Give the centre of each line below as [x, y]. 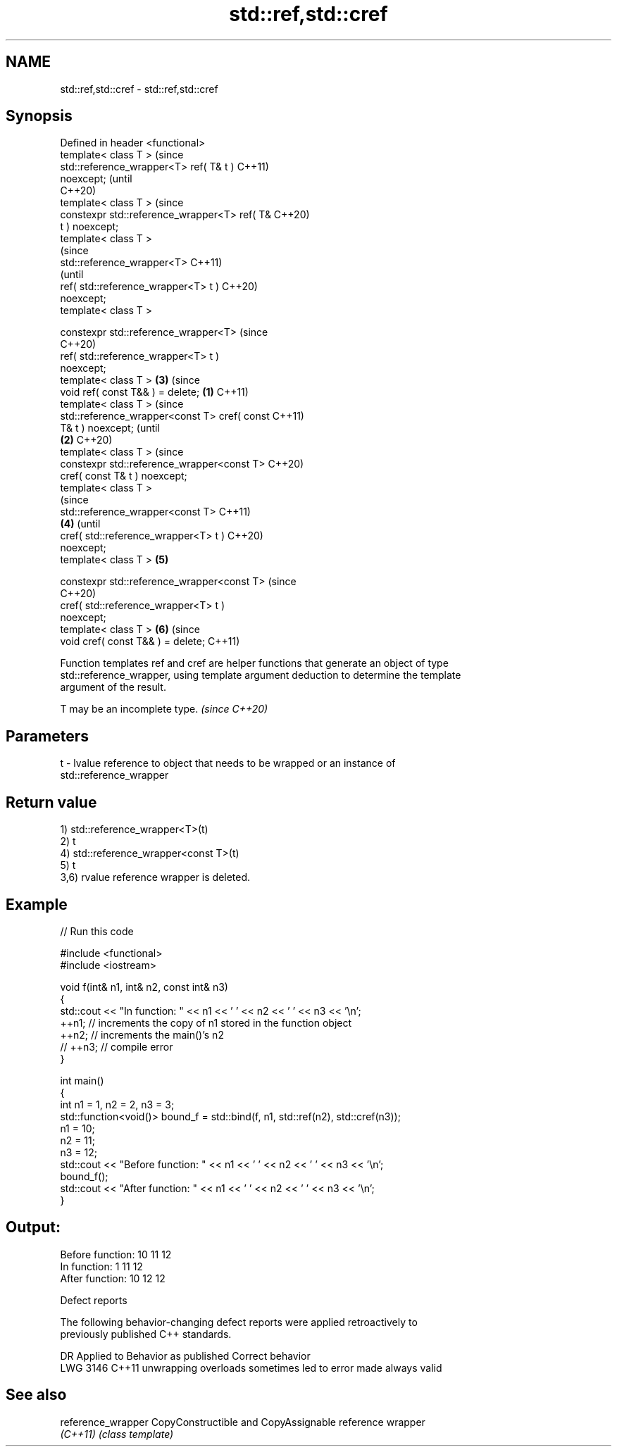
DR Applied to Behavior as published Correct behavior [185, 1356]
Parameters [47, 736]
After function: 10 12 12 [113, 1278]
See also [36, 1395]
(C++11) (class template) [117, 1434]
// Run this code [97, 931]
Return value [51, 802]
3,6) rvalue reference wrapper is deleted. [155, 877]
